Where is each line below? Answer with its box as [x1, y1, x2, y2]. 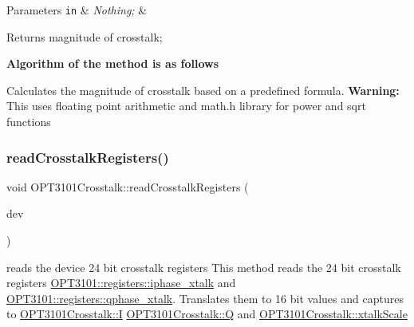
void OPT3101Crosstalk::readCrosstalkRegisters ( [6, 178, 249, 195]
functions [6, 113, 51, 130]
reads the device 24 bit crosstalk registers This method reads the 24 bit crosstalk [6, 258, 401, 275]
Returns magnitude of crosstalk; [6, 28, 163, 45]
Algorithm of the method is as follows [6, 55, 219, 72]
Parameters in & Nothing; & [6, 2, 148, 18]
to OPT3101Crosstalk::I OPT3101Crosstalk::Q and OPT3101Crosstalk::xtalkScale [6, 305, 408, 322]
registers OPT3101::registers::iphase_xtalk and [6, 274, 236, 291]
